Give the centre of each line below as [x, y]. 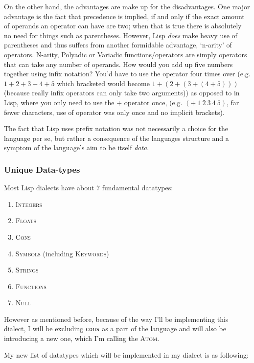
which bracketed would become [103, 83]
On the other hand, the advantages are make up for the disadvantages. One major [127, 6]
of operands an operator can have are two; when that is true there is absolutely [123, 26]
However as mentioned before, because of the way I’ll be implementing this [116, 319]
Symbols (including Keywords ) [62, 253]
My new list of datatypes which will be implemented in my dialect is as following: [127, 354]
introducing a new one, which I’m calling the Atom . [82, 338]
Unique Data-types [42, 169]
